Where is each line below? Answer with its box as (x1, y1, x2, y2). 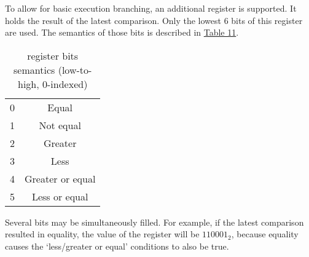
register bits (27, 48, 79, 63)
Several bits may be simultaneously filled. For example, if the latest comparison (5, 215, 304, 228)
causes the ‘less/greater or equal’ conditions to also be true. (5, 239, 229, 252)
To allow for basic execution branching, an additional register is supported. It (5, 2, 297, 14)
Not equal (39, 117, 81, 132)
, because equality (231, 227, 299, 240)
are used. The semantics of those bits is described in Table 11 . (5, 26, 239, 39)
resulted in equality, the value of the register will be (5, 227, 200, 240)
